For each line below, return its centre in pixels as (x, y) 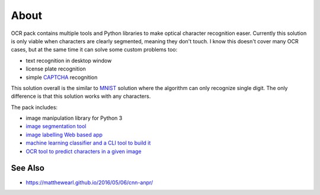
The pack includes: (34, 107)
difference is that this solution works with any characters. (81, 96)
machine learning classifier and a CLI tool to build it (88, 143)
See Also (28, 168)
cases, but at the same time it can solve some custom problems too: (94, 50)
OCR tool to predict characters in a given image (84, 151)
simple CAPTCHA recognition (62, 77)
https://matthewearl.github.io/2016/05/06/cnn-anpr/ (89, 182)
